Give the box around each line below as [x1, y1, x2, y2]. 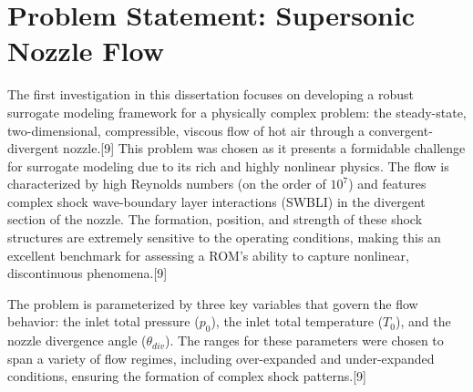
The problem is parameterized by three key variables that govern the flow [7, 294, 418, 313]
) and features [348, 174, 427, 193]
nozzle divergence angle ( [7, 331, 147, 350]
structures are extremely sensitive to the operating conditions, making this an [7, 228, 441, 247]
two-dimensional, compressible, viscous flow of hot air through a [7, 120, 365, 139]
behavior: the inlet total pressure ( [7, 312, 200, 331]
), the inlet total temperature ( [211, 312, 384, 331]
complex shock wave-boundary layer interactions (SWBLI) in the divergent [7, 191, 426, 211]
